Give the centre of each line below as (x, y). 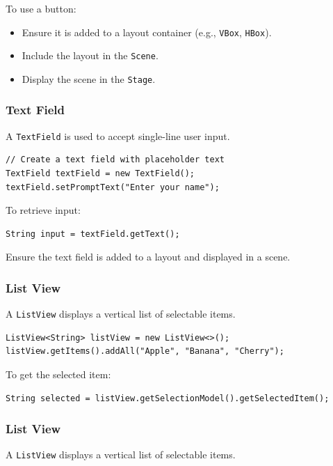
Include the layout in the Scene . (90, 55)
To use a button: (41, 8)
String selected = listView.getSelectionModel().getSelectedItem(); (168, 398)
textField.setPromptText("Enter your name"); (113, 187)
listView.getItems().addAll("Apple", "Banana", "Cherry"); (145, 351)
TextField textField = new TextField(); (100, 174)
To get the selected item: (58, 374)
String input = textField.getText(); (93, 234)
